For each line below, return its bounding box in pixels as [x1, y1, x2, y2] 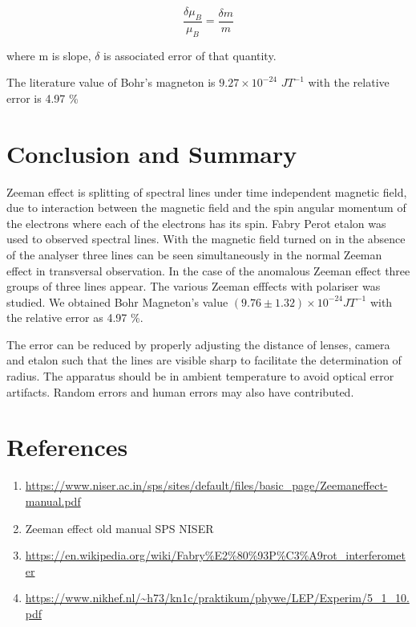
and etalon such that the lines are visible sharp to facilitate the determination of [6, 352, 402, 368]
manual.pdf [25, 492, 81, 509]
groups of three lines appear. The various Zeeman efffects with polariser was [6, 278, 381, 295]
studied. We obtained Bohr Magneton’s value [6, 293, 228, 310]
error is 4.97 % [6, 89, 79, 106]
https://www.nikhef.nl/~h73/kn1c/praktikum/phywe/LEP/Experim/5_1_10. [25, 589, 410, 606]
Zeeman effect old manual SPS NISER [25, 519, 214, 536]
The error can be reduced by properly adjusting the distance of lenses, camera [6, 336, 390, 352]
